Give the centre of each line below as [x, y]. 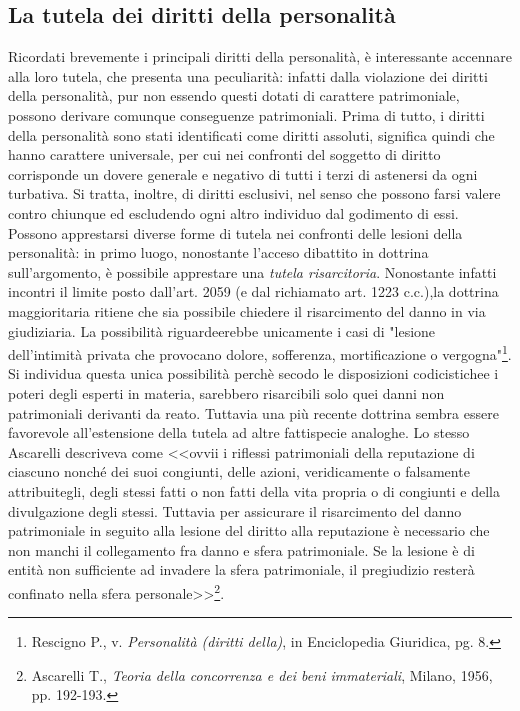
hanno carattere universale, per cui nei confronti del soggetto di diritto [224, 154]
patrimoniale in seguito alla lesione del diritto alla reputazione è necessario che [249, 530]
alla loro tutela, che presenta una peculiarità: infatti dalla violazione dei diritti [248, 75]
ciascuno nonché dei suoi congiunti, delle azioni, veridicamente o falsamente [239, 471]
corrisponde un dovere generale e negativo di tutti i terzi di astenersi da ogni [243, 173]
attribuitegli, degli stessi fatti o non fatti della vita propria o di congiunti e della [254, 490]
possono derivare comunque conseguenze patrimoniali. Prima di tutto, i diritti [246, 114]
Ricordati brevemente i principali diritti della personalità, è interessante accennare [260, 56]
